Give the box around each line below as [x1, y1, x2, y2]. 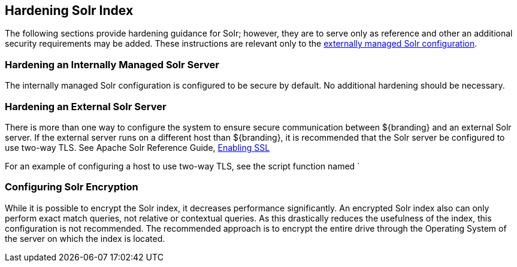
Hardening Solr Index [5, 3, 134, 18]
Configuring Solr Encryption [5, 181, 138, 193]
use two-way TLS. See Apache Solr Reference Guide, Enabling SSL [5, 142, 270, 153]
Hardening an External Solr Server [5, 100, 167, 113]
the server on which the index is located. [5, 233, 165, 244]
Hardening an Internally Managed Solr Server [5, 58, 219, 71]
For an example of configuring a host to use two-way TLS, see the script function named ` [5, 160, 360, 171]
